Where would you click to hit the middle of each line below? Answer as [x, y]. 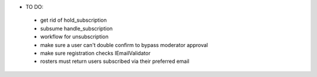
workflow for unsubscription [74, 37]
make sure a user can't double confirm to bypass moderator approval [124, 45]
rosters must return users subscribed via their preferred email [115, 61]
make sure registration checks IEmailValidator [95, 53]
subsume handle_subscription [76, 28]
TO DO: [35, 7]
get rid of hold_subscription [73, 20]
